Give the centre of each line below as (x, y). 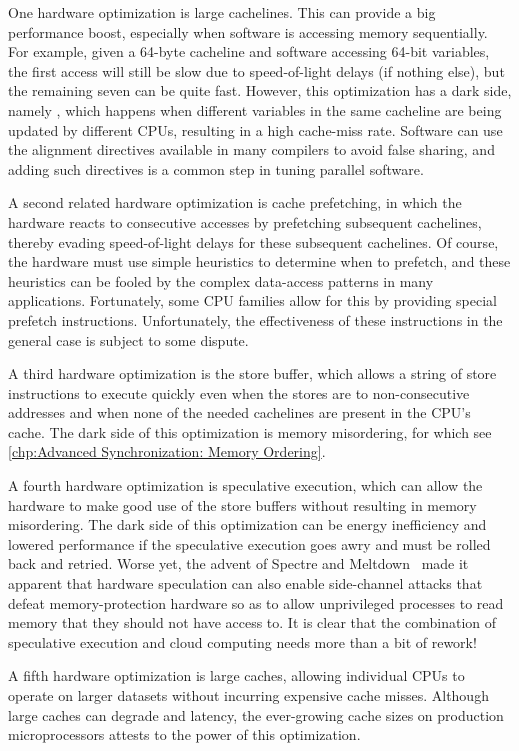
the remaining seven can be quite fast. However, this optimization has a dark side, (260, 90)
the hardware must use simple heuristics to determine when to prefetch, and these (259, 261)
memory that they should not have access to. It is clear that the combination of (252, 622)
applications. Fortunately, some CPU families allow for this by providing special (252, 300)
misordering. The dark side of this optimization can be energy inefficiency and (247, 524)
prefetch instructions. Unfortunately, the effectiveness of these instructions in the (255, 319)
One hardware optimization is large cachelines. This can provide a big (222, 12)
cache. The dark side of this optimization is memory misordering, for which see (250, 431)
